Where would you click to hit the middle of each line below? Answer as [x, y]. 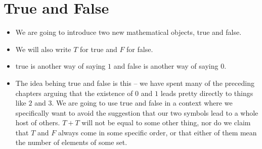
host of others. [38, 122]
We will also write [43, 49]
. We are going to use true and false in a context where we [142, 103]
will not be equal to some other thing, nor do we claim [166, 122]
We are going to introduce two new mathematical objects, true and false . [128, 32]
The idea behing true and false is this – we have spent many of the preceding [135, 83]
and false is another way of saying [166, 66]
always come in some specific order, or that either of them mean [157, 132]
